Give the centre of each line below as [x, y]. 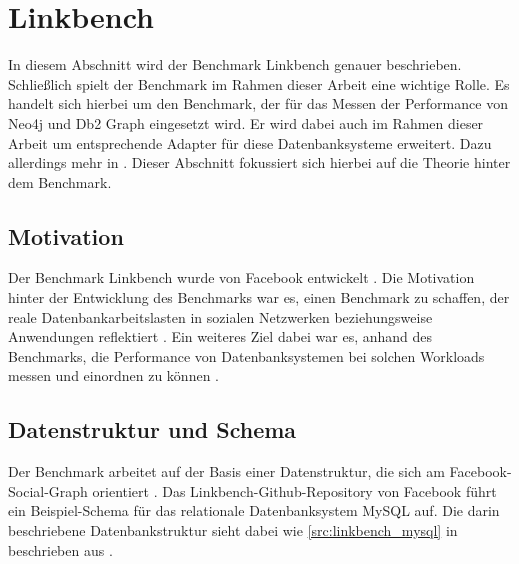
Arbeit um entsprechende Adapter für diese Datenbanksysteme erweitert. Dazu [250, 142]
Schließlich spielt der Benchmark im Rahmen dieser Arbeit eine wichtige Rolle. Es [259, 83]
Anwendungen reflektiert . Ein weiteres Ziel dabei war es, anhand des [220, 336]
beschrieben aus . [60, 549]
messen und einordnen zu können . [113, 375]
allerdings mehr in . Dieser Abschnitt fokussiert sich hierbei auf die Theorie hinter [259, 162]
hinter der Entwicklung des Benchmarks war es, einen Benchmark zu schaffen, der [259, 297]
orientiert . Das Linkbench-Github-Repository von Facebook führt [294, 490]
